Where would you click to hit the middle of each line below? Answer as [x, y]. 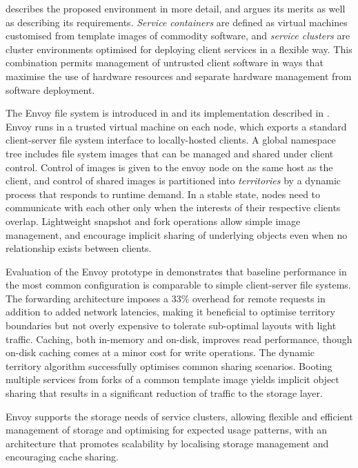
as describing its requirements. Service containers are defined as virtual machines [177, 22]
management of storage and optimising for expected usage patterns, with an [166, 430]
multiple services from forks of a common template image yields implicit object [172, 379]
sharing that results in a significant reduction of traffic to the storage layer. [164, 393]
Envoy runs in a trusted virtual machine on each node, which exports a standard [176, 126]
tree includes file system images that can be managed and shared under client [170, 153]
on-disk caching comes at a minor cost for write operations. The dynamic [160, 352]
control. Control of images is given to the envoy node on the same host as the [169, 167]
